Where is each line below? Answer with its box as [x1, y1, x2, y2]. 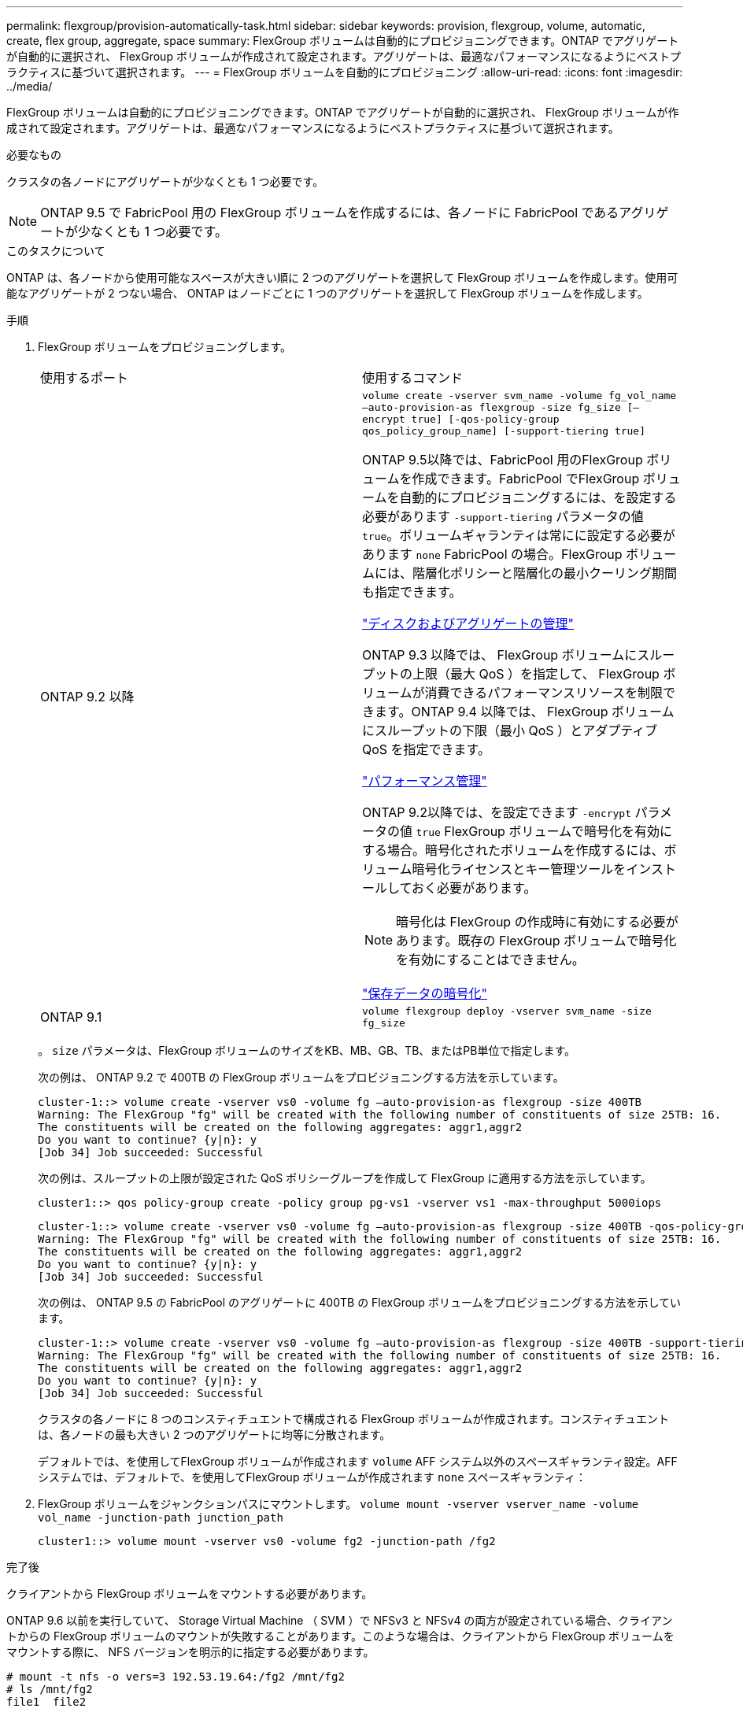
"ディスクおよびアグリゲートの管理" [362, 616, 574, 631]
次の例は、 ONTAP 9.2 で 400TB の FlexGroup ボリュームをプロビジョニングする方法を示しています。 [38, 1070, 564, 1084]
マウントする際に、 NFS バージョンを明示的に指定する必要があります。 [6, 1645, 375, 1658]
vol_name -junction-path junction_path [38, 1511, 283, 1524]
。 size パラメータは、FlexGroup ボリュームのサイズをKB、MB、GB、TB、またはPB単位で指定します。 [38, 1044, 576, 1057]
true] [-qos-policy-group [411, 413, 560, 425]
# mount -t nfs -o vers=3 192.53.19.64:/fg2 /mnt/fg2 [6, 1670, 345, 1683]
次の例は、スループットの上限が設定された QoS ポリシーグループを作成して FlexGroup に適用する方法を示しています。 [38, 1171, 652, 1185]
